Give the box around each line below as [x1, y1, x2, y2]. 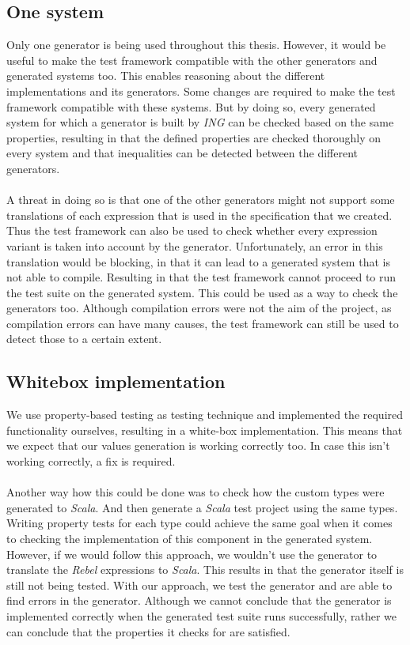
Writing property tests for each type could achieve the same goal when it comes [6, 515, 393, 531]
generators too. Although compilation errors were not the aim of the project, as [6, 300, 392, 316]
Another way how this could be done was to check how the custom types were [6, 484, 385, 500]
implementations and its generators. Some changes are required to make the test [6, 82, 396, 99]
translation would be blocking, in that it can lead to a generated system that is [6, 253, 390, 270]
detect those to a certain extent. [6, 330, 162, 347]
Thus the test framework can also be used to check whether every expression [6, 222, 378, 239]
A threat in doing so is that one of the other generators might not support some [6, 191, 395, 208]
